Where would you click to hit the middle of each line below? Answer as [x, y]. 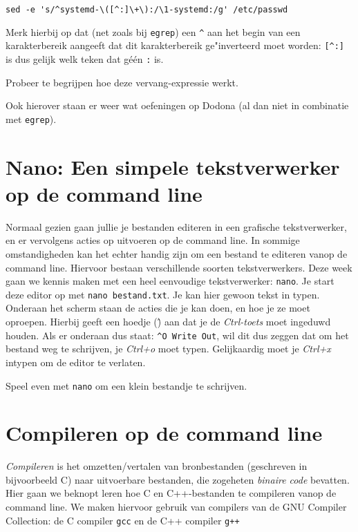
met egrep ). [31, 118]
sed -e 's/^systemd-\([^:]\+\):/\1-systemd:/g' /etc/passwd [147, 10]
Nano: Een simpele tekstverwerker [173, 166]
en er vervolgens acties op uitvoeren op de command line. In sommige [153, 240]
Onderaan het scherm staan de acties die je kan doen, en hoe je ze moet [158, 308]
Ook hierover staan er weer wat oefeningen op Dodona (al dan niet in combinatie [177, 105]
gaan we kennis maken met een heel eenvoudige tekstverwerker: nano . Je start [170, 281]
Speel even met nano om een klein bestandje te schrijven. [126, 385]
